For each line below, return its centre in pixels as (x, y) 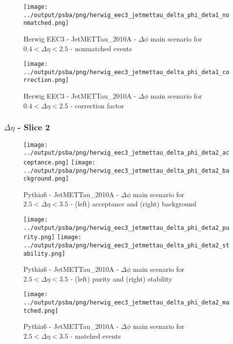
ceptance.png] (46, 162)
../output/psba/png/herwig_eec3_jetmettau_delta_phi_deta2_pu (126, 228)
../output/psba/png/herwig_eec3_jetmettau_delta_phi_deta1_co (126, 72)
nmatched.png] (46, 23)
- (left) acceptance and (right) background (133, 204)
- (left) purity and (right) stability (121, 278)
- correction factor (97, 105)
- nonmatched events (101, 48)
